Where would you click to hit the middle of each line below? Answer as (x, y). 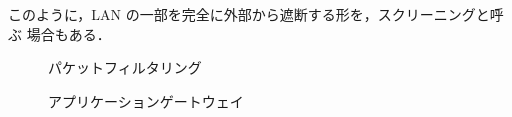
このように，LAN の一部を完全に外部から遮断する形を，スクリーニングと (249, 14)
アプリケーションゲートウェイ (146, 100)
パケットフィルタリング (125, 67)
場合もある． (68, 33)
